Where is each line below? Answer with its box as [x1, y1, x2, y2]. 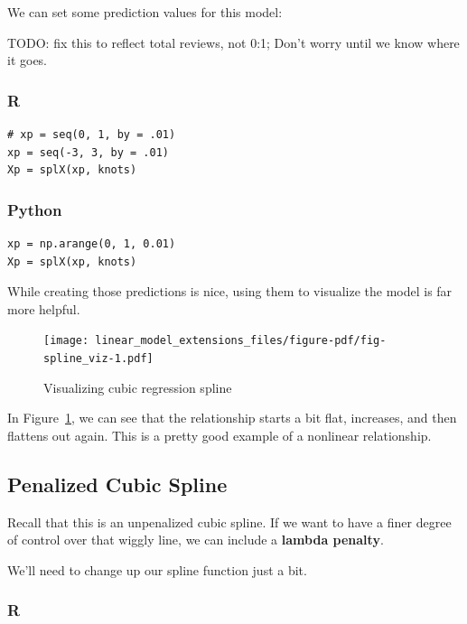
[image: [43, 334, 89, 348]
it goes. [7, 51, 48, 70]
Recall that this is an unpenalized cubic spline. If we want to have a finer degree [7, 512, 452, 531]
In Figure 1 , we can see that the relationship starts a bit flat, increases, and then [7, 408, 457, 427]
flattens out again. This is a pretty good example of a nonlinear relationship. [7, 425, 432, 444]
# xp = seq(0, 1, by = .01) [7, 128, 176, 141]
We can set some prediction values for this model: [7, 3, 283, 21]
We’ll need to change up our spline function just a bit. [7, 560, 307, 579]
